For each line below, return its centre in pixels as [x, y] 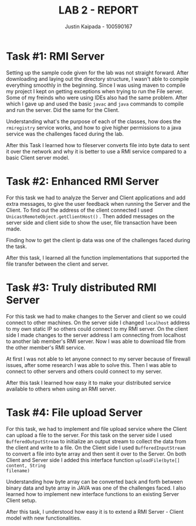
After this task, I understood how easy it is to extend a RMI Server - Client [95, 511]
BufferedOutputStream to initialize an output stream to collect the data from [96, 441]
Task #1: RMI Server [55, 56]
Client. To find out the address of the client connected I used [80, 210]
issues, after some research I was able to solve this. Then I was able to [92, 365]
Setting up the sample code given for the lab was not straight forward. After [97, 72]
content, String [26, 466]
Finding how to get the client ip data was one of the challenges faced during [98, 240]
